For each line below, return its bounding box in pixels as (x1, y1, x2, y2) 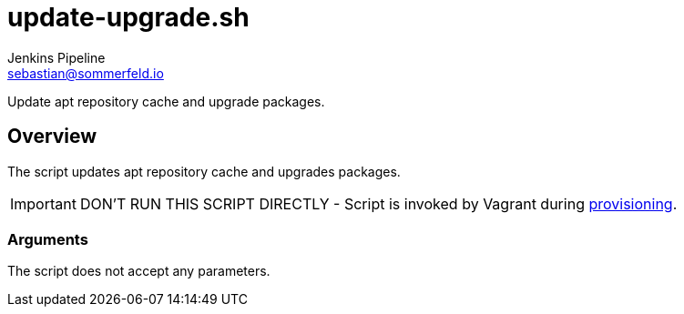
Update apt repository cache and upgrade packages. (7, 93, 325, 109)
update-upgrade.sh (7, 2, 250, 33)
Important (10, 194, 77, 213)
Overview (7, 125, 97, 148)
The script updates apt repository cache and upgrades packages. (7, 163, 401, 179)
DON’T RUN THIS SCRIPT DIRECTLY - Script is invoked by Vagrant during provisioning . (79, 194, 678, 213)
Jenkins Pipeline (7, 49, 106, 66)
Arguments (7, 229, 88, 248)
